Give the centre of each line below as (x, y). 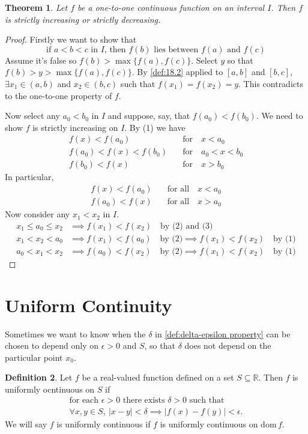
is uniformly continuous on (209, 423)
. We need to (279, 116)
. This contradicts (271, 83)
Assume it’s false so (41, 60)
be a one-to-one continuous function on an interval (171, 7)
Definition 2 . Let (39, 377)
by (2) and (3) (187, 226)
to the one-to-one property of (59, 95)
